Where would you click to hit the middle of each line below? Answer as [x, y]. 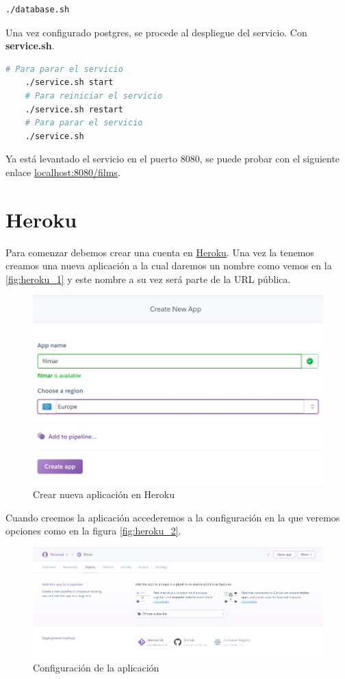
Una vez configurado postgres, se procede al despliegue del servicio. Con [156, 32]
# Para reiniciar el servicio [94, 96]
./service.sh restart [74, 109]
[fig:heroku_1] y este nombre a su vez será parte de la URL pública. [148, 279]
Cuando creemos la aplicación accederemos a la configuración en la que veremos [173, 517]
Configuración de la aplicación [96, 668]
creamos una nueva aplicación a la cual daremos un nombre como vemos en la [169, 266]
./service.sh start [69, 83]
